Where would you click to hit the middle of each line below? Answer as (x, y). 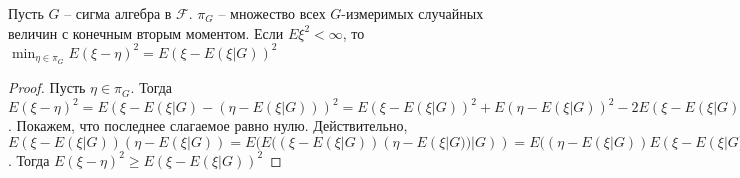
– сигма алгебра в (118, 13)
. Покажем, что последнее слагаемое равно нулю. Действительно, (208, 125)
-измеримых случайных (412, 13)
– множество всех (272, 13)
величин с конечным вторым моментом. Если (146, 32)
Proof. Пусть (47, 87)
